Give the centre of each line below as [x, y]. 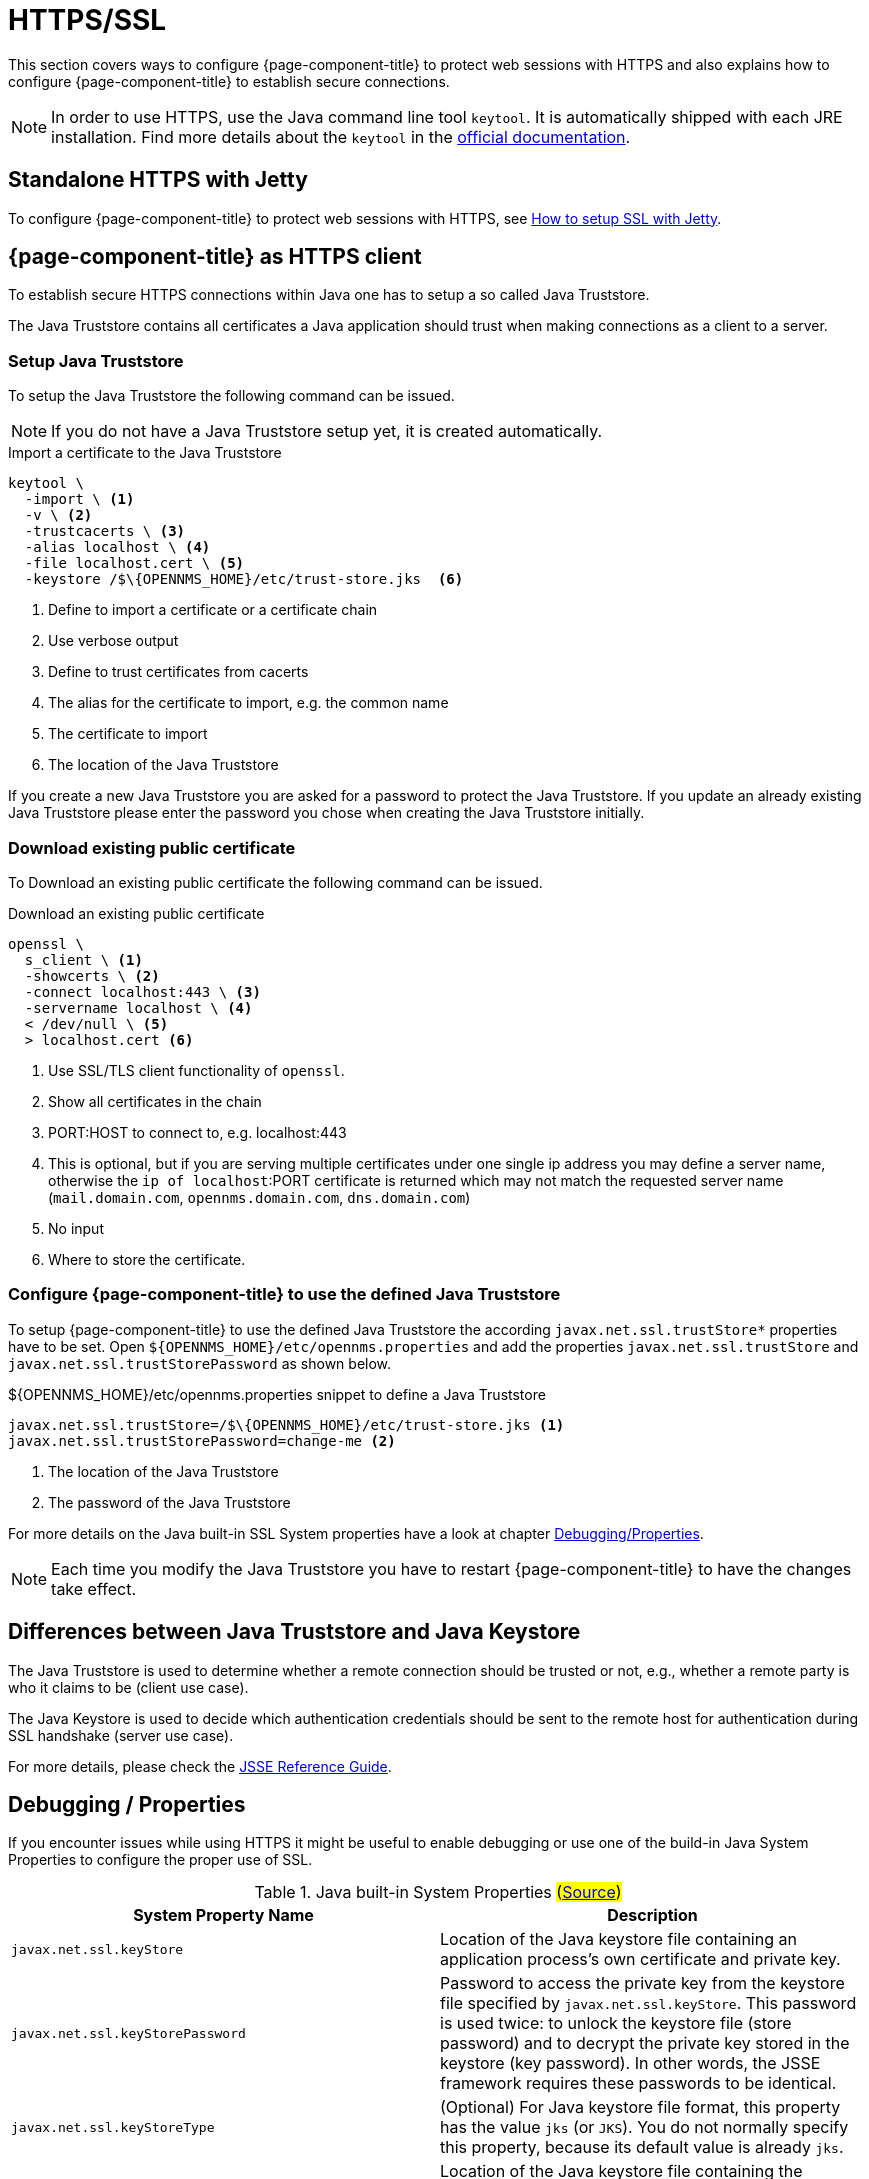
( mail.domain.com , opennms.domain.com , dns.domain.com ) [259, 1197]
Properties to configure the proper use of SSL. [160, 1860]
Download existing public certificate [152, 847]
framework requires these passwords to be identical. [638, 2083]
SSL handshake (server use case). [121, 1735]
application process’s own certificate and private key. [640, 1959]
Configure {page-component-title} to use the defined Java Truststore [284, 1294]
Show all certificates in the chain [155, 1101]
